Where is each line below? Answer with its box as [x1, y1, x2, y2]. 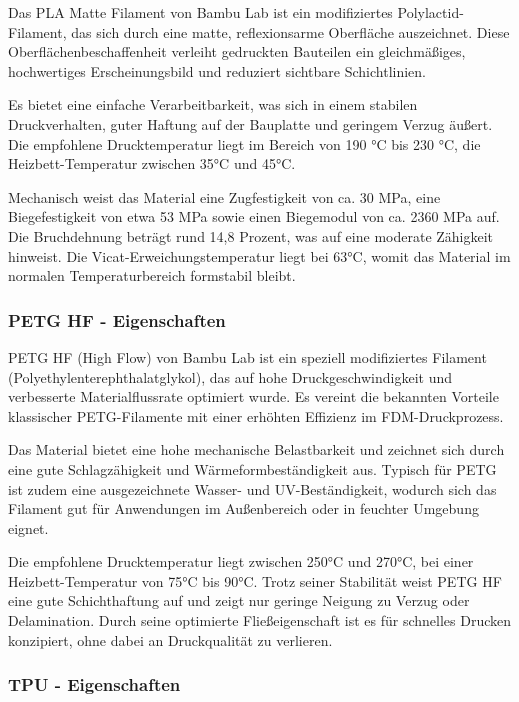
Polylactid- [397, 2, 464, 22]
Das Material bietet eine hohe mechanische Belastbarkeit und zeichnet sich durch [8, 439, 505, 460]
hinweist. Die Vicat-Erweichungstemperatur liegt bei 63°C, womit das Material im [8, 245, 511, 266]
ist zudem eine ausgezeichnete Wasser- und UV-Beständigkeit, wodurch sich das [8, 478, 497, 499]
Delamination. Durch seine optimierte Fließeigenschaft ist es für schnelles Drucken [8, 610, 512, 631]
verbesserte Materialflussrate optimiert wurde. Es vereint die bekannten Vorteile [8, 386, 499, 407]
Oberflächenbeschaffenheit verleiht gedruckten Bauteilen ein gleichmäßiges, [8, 41, 466, 62]
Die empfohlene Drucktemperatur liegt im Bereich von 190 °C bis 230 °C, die [8, 133, 481, 154]
